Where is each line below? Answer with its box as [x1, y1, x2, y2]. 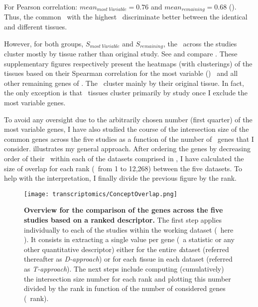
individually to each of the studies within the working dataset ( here [24, 224, 234, 235]
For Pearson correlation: [4, 1, 78, 11]
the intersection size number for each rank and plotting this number [24, 273, 231, 284]
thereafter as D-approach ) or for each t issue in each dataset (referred [24, 254, 233, 264]
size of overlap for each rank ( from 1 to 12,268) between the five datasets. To [4, 163, 242, 173]
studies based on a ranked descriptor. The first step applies [24, 215, 222, 225]
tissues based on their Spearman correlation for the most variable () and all [4, 68, 238, 78]
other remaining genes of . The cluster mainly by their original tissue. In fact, [4, 77, 244, 88]
